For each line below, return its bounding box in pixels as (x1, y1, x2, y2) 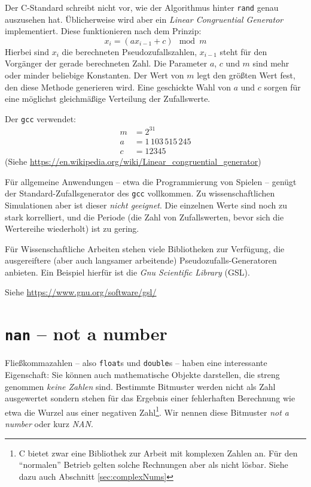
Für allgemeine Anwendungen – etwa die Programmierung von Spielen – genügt (5, 175, 297, 187)
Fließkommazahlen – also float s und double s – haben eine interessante (5, 356, 267, 369)
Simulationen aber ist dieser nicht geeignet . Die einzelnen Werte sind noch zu (5, 198, 288, 211)
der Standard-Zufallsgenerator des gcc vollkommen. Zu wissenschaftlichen (5, 187, 275, 199)
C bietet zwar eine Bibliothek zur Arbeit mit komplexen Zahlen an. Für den (19, 446, 298, 459)
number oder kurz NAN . (5, 418, 93, 429)
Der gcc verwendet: (5, 112, 76, 125)
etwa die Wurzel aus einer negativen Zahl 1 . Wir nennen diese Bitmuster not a (5, 404, 289, 418)
